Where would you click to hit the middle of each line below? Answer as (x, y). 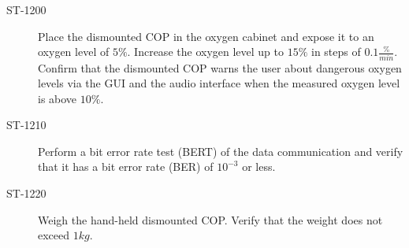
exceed (54, 235)
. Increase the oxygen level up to (205, 52)
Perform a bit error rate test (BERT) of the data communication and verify (221, 151)
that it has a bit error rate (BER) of (126, 167)
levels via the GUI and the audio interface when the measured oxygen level (219, 83)
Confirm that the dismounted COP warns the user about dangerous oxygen (220, 67)
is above (58, 98)
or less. (259, 167)
